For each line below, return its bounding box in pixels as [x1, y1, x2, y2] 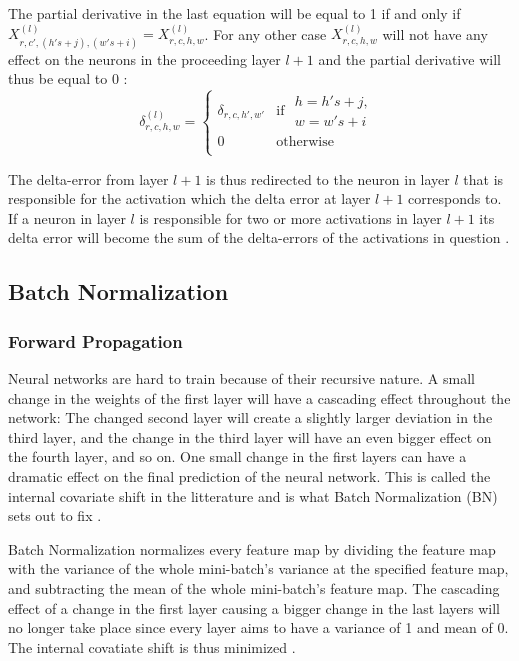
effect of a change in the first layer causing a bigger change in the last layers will [8, 597, 500, 618]
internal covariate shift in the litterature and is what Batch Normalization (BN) [8, 485, 498, 506]
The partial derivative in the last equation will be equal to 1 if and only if [8, 3, 461, 23]
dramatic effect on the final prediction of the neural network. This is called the [8, 466, 491, 487]
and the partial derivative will [318, 48, 501, 69]
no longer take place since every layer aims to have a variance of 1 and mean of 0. [8, 617, 509, 638]
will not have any [382, 23, 488, 44]
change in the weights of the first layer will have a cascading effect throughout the [8, 387, 511, 408]
